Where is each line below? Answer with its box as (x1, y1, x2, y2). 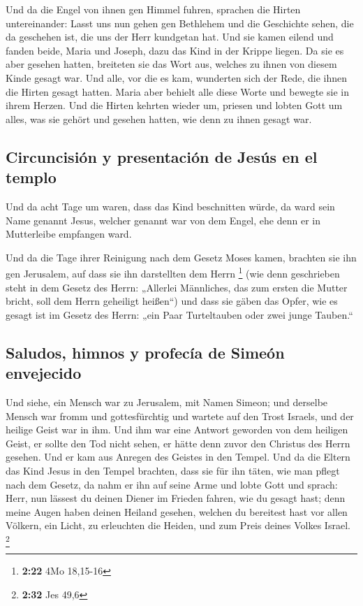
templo (6, 166, 57, 188)
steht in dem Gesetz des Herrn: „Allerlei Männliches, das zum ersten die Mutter (6, 280, 348, 294)
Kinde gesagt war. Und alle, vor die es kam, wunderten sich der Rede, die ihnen (6, 70, 348, 85)
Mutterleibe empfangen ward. (6, 226, 132, 241)
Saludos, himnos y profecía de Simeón (6, 341, 285, 363)
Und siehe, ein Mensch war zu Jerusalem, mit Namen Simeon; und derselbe (6, 394, 328, 409)
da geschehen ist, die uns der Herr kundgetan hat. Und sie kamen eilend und (6, 29, 334, 44)
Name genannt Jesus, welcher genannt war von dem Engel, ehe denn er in (6, 212, 320, 227)
